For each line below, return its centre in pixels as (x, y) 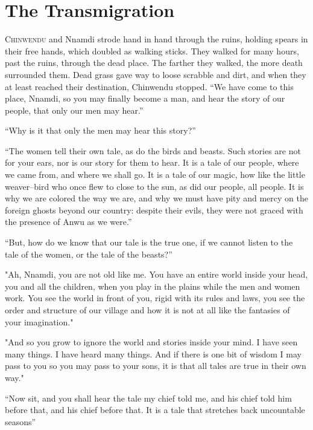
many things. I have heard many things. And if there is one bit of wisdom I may (153, 353)
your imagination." (39, 321)
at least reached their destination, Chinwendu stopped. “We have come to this (149, 86)
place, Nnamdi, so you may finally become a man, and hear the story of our (145, 98)
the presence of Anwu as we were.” (68, 222)
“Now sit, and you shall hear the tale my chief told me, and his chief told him (148, 398)
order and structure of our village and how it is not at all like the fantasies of (147, 310)
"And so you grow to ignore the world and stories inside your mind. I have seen (151, 342)
